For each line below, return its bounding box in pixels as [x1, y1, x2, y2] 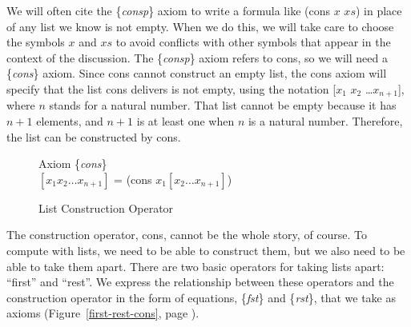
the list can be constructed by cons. [6, 128, 181, 145]
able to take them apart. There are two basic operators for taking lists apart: [6, 257, 385, 274]
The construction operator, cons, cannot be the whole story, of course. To [6, 226, 368, 243]
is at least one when [136, 113, 235, 130]
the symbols [6, 34, 65, 50]
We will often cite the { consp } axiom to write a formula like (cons [6, 2, 330, 18]
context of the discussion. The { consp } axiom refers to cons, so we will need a [6, 49, 388, 66]
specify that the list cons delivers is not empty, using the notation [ [6, 80, 336, 97]
